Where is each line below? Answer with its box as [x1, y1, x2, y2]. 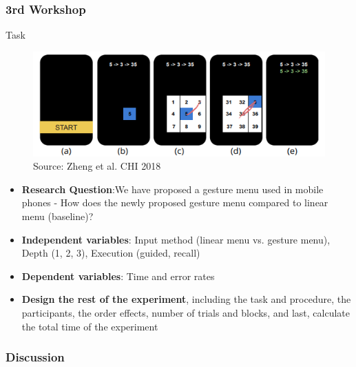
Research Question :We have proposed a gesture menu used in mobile [21, 181, 324, 196]
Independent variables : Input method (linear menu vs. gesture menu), [21, 232, 331, 246]
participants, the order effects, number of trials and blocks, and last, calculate [21, 305, 350, 319]
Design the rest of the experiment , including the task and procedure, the [21, 292, 351, 306]
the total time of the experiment [21, 319, 158, 333]
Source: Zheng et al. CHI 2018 [33, 159, 161, 173]
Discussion [6, 348, 65, 366]
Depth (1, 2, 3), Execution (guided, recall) [21, 246, 200, 260]
